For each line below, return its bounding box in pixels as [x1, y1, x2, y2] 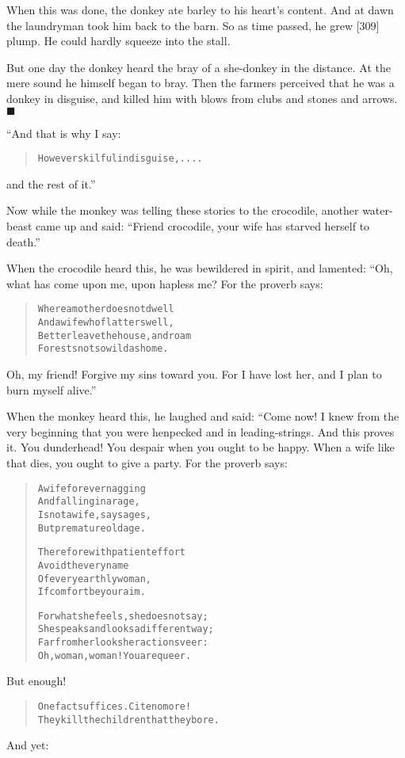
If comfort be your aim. [37, 586, 146, 598]
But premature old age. [37, 522, 146, 534]
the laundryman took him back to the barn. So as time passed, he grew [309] [6, 17, 380, 33]
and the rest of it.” [6, 175, 96, 192]
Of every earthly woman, [37, 573, 151, 585]
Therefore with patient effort [37, 547, 185, 558]
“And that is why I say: [6, 124, 121, 141]
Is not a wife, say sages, [37, 509, 152, 520]
